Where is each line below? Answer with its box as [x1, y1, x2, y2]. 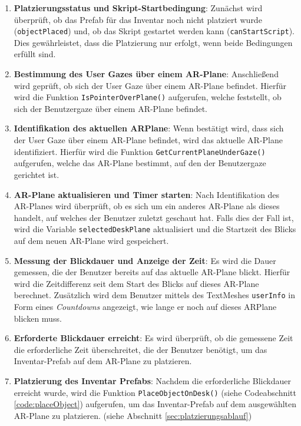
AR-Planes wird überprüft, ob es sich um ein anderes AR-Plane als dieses [14, 200, 280, 212]
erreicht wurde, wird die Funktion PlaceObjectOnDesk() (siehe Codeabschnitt [14, 386, 296, 398]
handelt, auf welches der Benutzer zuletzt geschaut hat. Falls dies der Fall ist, [14, 211, 294, 223]
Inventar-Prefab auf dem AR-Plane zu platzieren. [14, 355, 192, 367]
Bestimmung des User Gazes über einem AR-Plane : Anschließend [14, 68, 279, 80]
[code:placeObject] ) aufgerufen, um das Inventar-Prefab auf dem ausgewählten [14, 398, 297, 410]
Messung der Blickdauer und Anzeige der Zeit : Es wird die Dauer [14, 254, 276, 266]
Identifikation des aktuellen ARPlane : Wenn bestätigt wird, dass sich [14, 122, 284, 134]
